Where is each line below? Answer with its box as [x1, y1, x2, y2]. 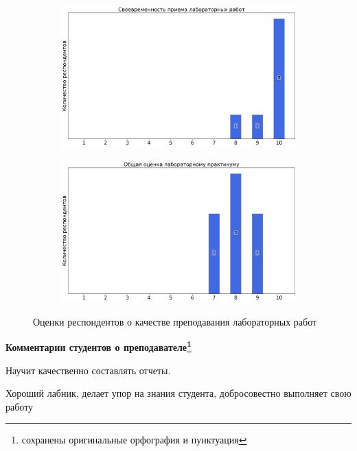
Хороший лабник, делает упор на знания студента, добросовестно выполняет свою [5, 386, 352, 400]
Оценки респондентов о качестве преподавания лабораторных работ [33, 314, 317, 328]
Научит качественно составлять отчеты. [5, 363, 171, 377]
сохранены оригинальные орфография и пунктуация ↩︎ [21, 432, 247, 447]
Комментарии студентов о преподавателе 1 [5, 338, 192, 354]
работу [5, 399, 34, 413]
